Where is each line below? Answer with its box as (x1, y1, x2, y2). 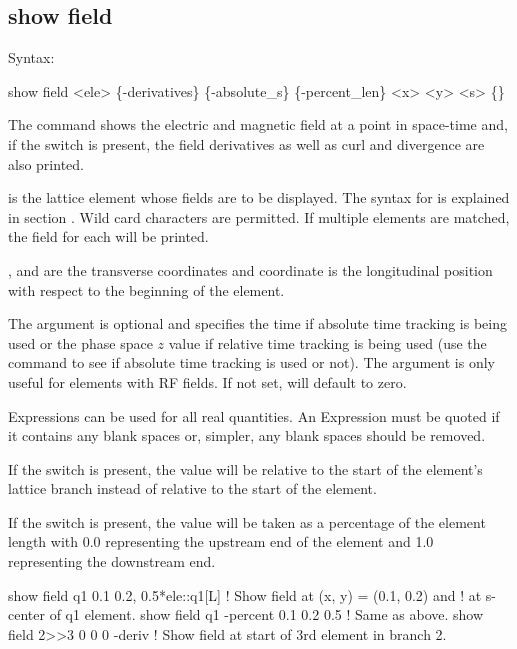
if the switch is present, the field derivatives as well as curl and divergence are (8, 133, 485, 154)
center (8, 604, 45, 625)
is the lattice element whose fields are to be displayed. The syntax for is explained (8, 187, 510, 208)
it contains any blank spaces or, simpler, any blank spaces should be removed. (8, 425, 486, 446)
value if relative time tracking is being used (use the (168, 332, 487, 353)
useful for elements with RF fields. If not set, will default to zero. (8, 371, 407, 392)
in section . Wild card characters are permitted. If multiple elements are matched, (8, 206, 510, 227)
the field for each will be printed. (8, 226, 209, 247)
